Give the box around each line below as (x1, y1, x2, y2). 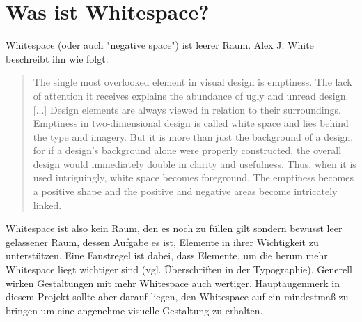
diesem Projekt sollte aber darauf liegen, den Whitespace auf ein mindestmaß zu (6, 289, 349, 304)
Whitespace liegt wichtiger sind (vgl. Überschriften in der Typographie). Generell (6, 262, 352, 277)
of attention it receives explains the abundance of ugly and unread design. (33, 88, 349, 102)
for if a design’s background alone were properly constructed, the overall (33, 143, 342, 158)
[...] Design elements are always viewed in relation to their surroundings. (33, 102, 341, 116)
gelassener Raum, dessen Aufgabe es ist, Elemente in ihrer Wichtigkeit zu (6, 234, 319, 249)
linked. (33, 197, 62, 212)
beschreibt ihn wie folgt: (6, 51, 109, 66)
